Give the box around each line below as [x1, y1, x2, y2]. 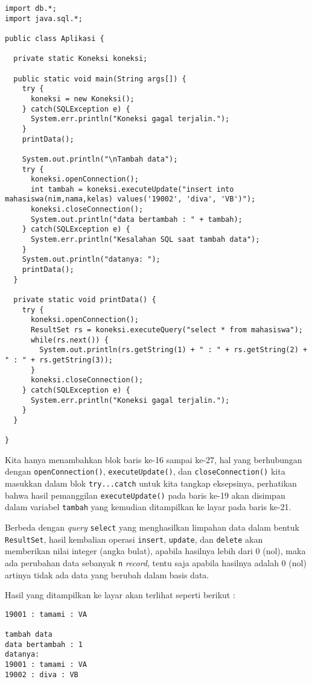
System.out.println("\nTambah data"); [22, 154, 178, 163]
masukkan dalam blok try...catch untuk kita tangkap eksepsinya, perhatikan [5, 477, 297, 490]
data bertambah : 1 [5, 640, 83, 649]
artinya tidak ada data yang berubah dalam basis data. [5, 568, 209, 581]
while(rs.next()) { [30, 335, 109, 344]
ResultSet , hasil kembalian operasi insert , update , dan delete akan [5, 532, 263, 545]
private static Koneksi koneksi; [13, 54, 148, 63]
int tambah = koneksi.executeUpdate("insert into [30, 185, 234, 194]
